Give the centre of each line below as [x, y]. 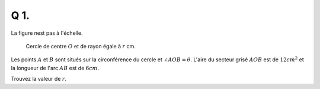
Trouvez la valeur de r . [39, 79]
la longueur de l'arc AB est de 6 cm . [55, 68]
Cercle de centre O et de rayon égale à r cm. [81, 46]
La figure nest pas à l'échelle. [47, 33]
